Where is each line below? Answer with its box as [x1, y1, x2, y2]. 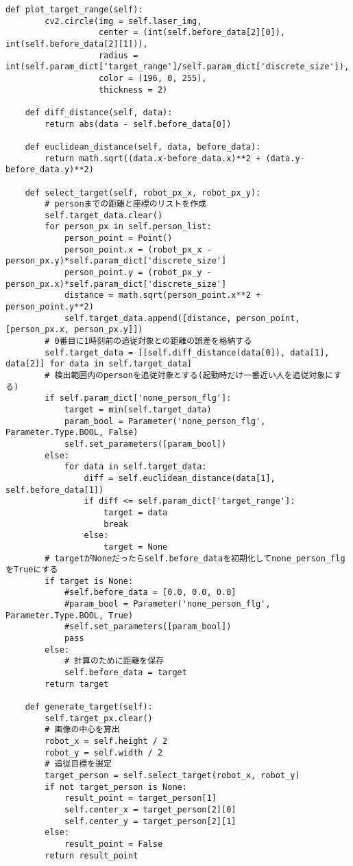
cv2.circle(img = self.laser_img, [45, 16, 202, 26]
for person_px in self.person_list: [45, 222, 212, 232]
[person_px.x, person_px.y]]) [5, 325, 143, 335]
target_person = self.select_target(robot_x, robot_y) [45, 770, 300, 780]
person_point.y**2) [5, 302, 94, 312]
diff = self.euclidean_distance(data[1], [84, 473, 276, 483]
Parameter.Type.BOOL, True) [5, 610, 134, 620]
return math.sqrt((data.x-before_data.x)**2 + [45, 153, 261, 163]
